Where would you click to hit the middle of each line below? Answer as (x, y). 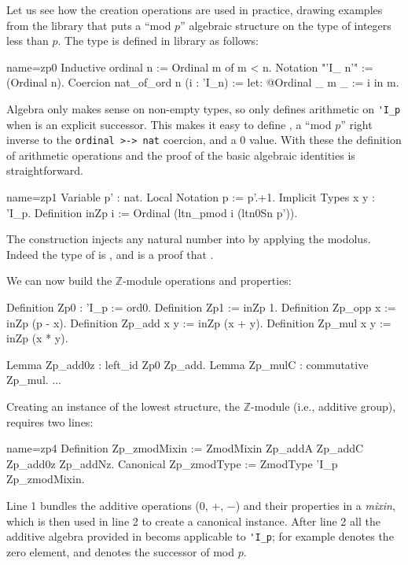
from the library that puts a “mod (89, 25)
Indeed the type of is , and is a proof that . (110, 254)
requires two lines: (50, 421)
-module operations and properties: (207, 281)
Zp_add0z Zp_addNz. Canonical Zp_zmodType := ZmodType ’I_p (172, 463)
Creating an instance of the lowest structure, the (123, 406)
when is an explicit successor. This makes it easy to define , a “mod (169, 124)
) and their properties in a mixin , (315, 505)
